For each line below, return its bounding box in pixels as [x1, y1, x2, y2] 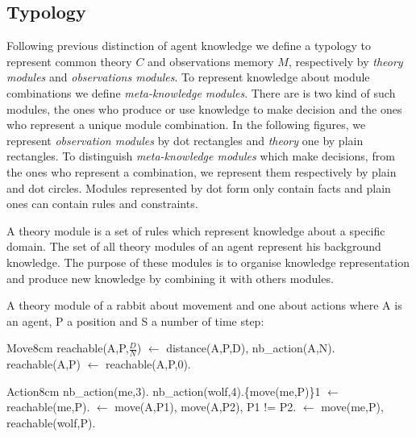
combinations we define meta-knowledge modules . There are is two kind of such [6, 84, 396, 101]
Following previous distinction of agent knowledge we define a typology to [6, 37, 371, 54]
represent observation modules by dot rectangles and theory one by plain [6, 131, 364, 148]
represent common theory [6, 52, 132, 69]
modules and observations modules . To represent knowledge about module [6, 69, 370, 85]
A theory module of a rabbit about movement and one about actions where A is [6, 297, 402, 314]
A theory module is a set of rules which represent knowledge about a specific [6, 222, 385, 239]
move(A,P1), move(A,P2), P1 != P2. [114, 398, 297, 415]
